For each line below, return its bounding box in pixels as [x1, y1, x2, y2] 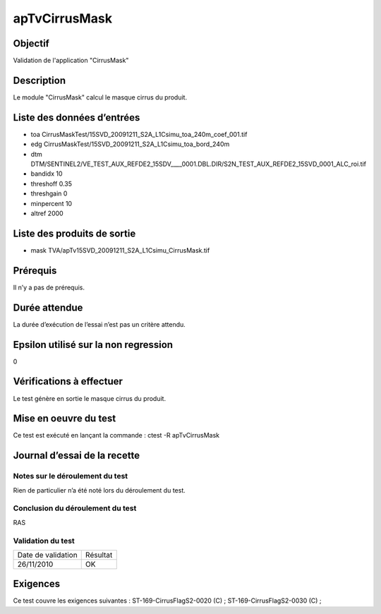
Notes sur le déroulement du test [13, 471, 128, 481]
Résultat [85, 550, 113, 560]
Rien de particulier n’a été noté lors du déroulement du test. [13, 486, 186, 494]
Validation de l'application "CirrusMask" [13, 56, 129, 65]
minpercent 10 [30, 199, 73, 207]
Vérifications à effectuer [13, 375, 123, 387]
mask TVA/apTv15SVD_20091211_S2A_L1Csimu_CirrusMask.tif [30, 246, 210, 254]
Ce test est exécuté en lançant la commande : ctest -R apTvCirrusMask [13, 431, 220, 440]
